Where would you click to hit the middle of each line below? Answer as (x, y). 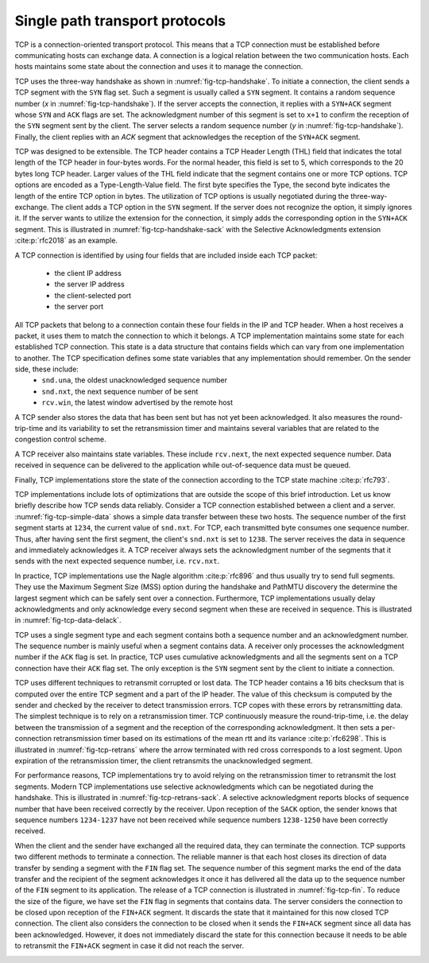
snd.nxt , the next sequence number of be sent (120, 391)
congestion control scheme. (60, 439)
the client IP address (88, 273)
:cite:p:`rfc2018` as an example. (66, 241)
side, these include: (47, 369)
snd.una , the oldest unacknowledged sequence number (135, 380)
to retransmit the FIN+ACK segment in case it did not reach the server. (129, 946)
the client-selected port (93, 295)
